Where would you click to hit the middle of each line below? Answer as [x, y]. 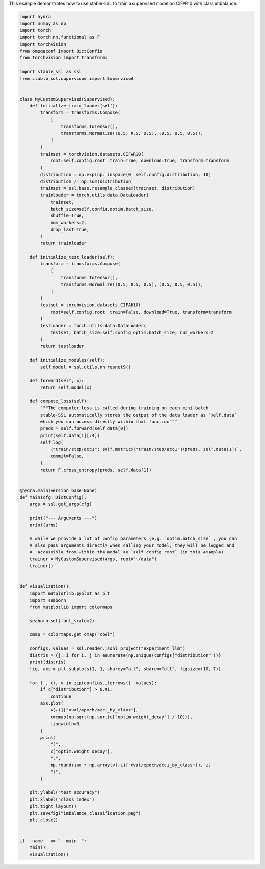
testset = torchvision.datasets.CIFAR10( [91, 305]
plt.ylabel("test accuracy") [65, 793]
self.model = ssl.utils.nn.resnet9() [85, 367]
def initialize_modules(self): [67, 360]
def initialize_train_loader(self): [74, 106]
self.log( [52, 442]
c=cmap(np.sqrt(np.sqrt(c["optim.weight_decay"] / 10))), [122, 717]
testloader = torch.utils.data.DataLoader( [93, 326]
